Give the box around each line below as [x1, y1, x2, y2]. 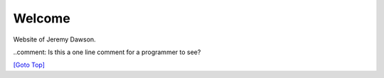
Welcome [13, 11, 70, 26]
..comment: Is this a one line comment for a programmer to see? [13, 48, 201, 56]
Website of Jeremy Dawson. [13, 35, 96, 44]
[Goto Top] [13, 60, 46, 70]
